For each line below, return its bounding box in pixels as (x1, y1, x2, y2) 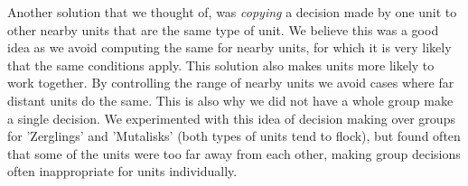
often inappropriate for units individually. (7, 162, 238, 181)
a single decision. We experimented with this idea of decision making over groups (7, 108, 455, 127)
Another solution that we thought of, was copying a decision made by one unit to (7, 3, 457, 21)
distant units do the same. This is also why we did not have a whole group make (7, 90, 454, 109)
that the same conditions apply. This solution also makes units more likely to (7, 55, 435, 74)
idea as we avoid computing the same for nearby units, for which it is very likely (7, 38, 452, 57)
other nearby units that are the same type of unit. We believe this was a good (7, 20, 439, 39)
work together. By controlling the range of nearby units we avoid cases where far (7, 73, 454, 92)
